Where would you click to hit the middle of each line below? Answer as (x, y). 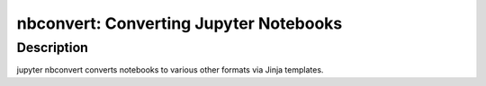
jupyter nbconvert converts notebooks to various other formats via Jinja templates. (170, 70)
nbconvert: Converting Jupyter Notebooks (180, 23)
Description (53, 47)
